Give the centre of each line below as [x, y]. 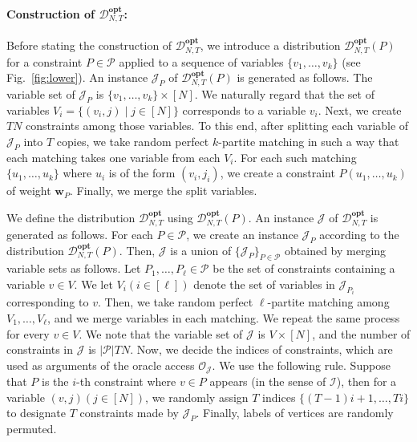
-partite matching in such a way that [309, 141]
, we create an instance [242, 234]
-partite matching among [328, 302]
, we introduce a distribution [270, 45]
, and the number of [361, 333]
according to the [359, 234]
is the [55, 381]
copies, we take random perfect [133, 141]
